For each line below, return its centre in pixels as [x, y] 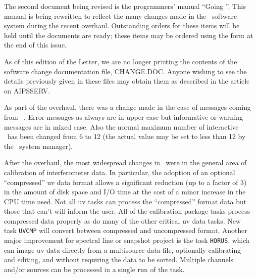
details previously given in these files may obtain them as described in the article [127, 81]
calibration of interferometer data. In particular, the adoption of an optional [120, 172]
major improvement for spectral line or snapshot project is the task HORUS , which [127, 240]
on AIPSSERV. [27, 90]
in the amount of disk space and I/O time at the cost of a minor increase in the [125, 192]
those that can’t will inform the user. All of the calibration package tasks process [127, 211]
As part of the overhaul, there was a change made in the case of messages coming [128, 107]
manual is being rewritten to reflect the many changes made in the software [121, 16]
